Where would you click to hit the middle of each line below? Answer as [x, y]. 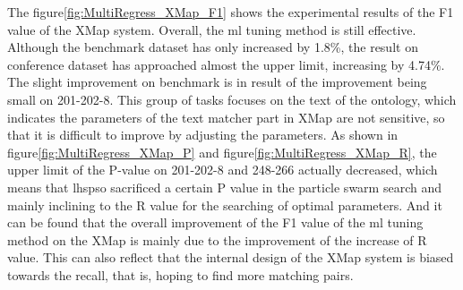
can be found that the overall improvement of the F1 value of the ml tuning [215, 222]
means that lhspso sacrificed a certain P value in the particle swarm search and [224, 187]
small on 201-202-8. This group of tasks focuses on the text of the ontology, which [232, 99]
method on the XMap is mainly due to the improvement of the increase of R [217, 239]
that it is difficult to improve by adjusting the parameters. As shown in [203, 135]
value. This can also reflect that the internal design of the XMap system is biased [231, 257]
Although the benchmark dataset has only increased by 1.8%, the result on [213, 47]
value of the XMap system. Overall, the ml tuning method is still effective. [212, 29]
